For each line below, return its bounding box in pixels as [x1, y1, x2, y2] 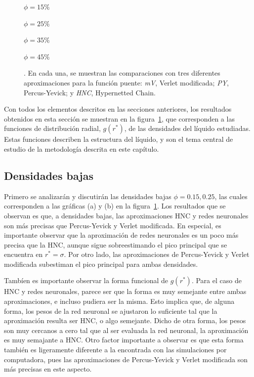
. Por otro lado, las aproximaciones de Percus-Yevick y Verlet [64, 249, 250, 259]
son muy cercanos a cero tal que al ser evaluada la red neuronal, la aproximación [4, 325, 249, 335]
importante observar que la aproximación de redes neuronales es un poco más [4, 230, 239, 240]
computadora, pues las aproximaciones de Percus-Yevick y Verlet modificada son [4, 354, 248, 364]
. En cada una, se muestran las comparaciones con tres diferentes [24, 68, 220, 78]
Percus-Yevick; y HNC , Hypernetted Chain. [24, 87, 156, 97]
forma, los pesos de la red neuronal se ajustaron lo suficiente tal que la [4, 305, 217, 316]
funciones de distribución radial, [4, 123, 101, 133]
